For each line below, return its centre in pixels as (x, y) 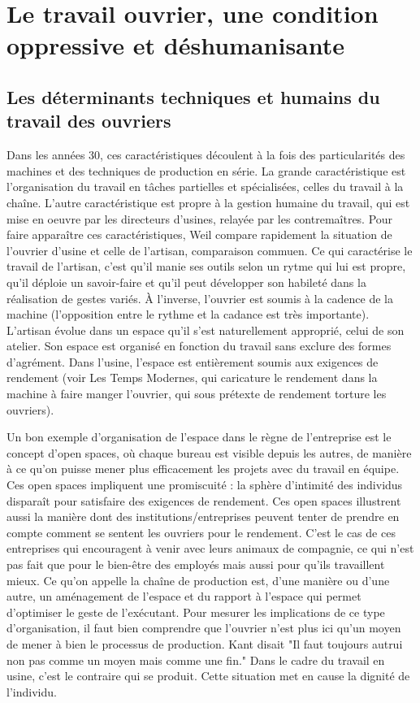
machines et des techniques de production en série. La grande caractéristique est (206, 170)
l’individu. (32, 691)
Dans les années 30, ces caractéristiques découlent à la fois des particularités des (206, 155)
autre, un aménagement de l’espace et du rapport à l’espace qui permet (184, 596)
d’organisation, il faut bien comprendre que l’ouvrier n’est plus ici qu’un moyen (204, 628)
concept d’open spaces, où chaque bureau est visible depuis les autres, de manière (209, 452)
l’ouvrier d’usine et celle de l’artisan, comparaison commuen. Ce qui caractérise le (210, 250)
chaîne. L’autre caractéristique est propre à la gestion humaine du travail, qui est (208, 202)
